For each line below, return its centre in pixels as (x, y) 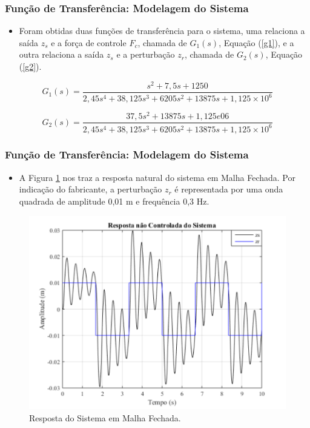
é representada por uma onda (229, 189)
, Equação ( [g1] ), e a (256, 42)
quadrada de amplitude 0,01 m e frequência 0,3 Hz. (114, 201)
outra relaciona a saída (61, 54)
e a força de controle (89, 42)
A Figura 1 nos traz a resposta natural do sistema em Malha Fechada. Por (157, 177)
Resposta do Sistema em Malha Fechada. (105, 417)
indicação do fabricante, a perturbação (91, 189)
